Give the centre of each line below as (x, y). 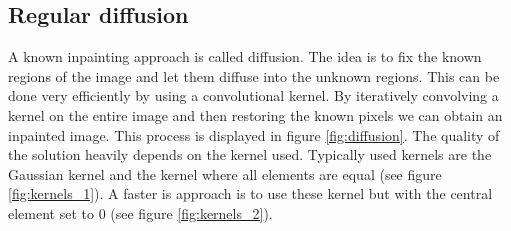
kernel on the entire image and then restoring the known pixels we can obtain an (255, 114)
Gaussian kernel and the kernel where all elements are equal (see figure (225, 173)
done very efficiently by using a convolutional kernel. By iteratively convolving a (253, 95)
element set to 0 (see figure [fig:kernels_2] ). (140, 212)
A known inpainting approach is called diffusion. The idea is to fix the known (245, 56)
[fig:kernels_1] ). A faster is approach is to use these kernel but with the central (250, 193)
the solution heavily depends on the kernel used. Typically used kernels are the (250, 154)
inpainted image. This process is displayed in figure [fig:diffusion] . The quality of (254, 134)
